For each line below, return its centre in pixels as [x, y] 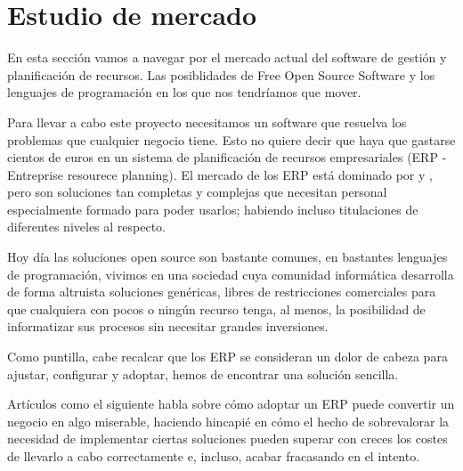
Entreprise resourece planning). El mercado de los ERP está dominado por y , [220, 174]
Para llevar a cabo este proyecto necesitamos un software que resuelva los [207, 122]
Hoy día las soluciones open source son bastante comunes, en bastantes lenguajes [227, 257]
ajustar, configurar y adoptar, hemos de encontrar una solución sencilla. [203, 374]
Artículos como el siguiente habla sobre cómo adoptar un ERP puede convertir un [231, 404]
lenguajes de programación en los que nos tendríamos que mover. [184, 92]
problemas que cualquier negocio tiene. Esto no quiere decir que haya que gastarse [231, 139]
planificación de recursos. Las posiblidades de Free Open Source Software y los [221, 74]
